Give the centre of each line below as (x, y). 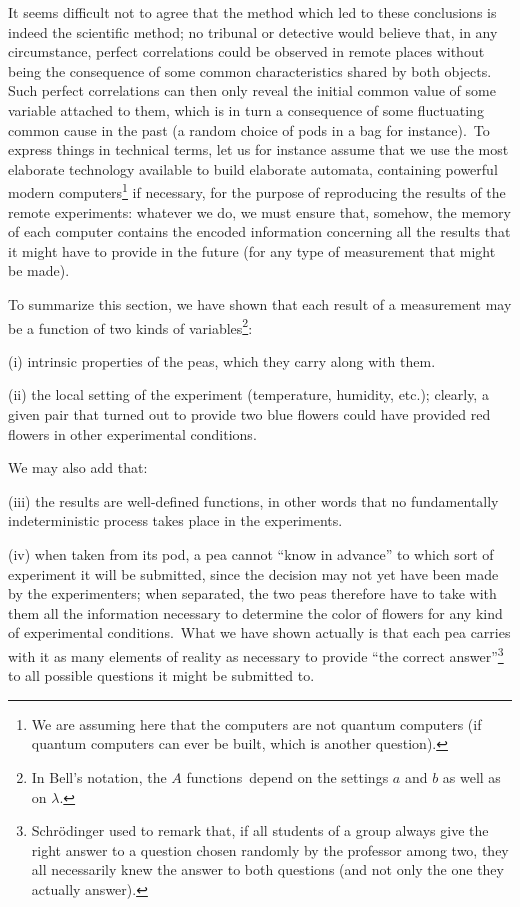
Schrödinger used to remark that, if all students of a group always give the (260, 830)
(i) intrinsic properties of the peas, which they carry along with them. (222, 360)
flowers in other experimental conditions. (132, 433)
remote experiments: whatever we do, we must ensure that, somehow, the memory (259, 211)
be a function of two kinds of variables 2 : (130, 326)
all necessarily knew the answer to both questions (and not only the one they (267, 869)
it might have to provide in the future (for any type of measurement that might (252, 250)
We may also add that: (78, 467)
